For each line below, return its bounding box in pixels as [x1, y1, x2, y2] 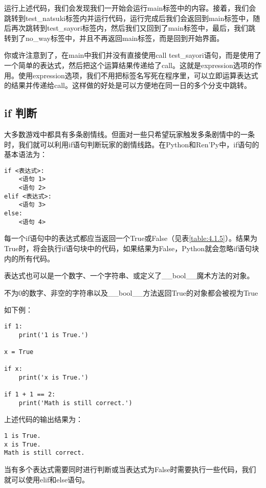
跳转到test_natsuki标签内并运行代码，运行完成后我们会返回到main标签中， [4, 12, 253, 23]
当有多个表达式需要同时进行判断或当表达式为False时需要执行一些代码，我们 [4, 464, 256, 475]
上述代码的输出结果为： [4, 414, 83, 425]
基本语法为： [4, 149, 47, 160]
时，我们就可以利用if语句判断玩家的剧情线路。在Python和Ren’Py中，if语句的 [4, 139, 259, 149]
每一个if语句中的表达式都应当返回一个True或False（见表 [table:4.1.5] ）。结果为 [4, 233, 258, 243]
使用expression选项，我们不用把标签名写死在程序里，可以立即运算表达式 [18, 70, 258, 80]
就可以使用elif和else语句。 [4, 474, 90, 484]
